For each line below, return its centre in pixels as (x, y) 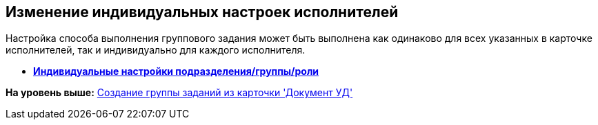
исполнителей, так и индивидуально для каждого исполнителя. (156, 50)
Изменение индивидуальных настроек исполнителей (202, 12)
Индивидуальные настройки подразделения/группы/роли (176, 71)
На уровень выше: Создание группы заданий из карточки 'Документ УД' (179, 93)
